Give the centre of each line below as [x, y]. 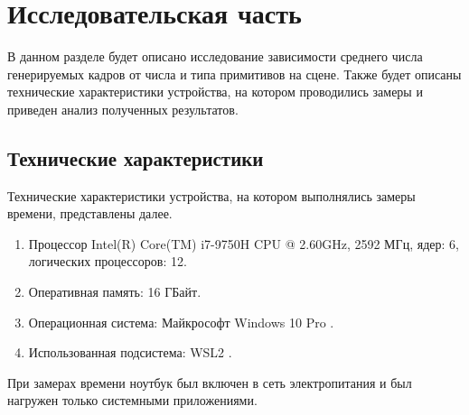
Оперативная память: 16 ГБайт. [115, 292]
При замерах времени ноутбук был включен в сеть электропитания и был [210, 382]
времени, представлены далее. [90, 213]
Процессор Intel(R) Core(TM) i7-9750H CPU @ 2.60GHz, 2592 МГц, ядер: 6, [244, 243]
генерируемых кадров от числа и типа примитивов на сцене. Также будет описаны [234, 74]
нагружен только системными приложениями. [132, 400]
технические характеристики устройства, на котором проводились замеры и [215, 92]
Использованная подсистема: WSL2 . [130, 352]
